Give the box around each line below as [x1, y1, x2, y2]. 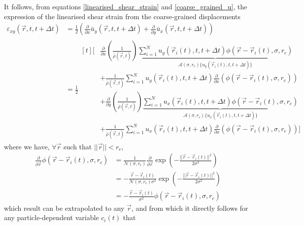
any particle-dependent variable [4, 212, 99, 223]
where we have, [4, 141, 50, 151]
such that [64, 141, 92, 151]
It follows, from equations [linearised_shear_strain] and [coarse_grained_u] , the [4, 1, 247, 11]
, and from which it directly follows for [131, 202, 248, 213]
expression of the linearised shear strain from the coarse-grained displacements [4, 11, 240, 21]
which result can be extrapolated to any [4, 202, 125, 213]
